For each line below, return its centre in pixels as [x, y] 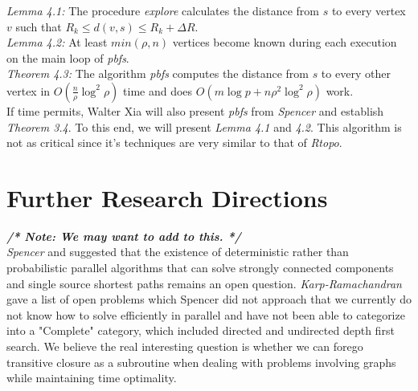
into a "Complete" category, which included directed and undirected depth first [201, 330]
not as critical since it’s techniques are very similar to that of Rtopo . [174, 143]
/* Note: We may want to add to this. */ [124, 236]
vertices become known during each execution [285, 42]
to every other [356, 73]
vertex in [29, 90]
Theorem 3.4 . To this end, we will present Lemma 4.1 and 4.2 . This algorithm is [204, 126]
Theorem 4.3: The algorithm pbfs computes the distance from [158, 73]
